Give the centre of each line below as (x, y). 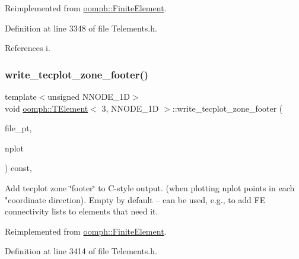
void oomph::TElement (47, 108)
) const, (18, 168)
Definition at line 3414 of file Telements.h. (81, 251)
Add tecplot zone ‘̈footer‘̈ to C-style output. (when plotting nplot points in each (150, 187)
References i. (28, 48)
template (21, 96)
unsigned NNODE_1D (89, 96)
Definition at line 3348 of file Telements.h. (81, 28)
